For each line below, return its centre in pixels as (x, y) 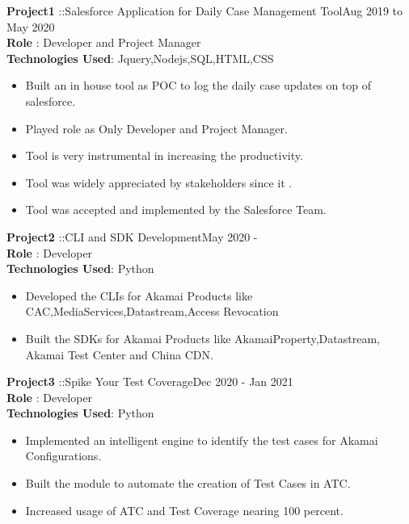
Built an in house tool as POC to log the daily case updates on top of (198, 85)
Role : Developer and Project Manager (104, 42)
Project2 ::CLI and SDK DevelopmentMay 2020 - (132, 236)
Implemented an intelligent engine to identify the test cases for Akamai (202, 440)
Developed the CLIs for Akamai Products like (139, 295)
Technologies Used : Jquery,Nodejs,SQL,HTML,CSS (140, 58)
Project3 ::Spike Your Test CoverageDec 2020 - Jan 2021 (150, 381)
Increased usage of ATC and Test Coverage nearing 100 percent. (184, 510)
